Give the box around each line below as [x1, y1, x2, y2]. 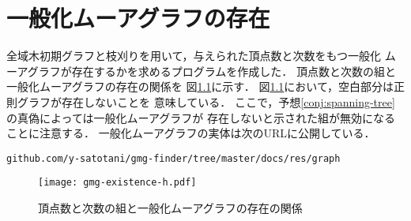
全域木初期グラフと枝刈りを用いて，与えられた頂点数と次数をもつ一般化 [6, 47, 382, 64]
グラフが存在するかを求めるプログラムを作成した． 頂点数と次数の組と [27, 62, 396, 79]
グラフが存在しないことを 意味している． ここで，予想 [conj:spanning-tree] [17, 93, 395, 110]
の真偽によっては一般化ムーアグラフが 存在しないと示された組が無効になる [6, 109, 395, 125]
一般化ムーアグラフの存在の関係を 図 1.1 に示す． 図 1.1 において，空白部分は [6, 78, 394, 95]
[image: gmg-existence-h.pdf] [38, 177, 197, 189]
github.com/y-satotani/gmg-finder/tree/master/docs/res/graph [6, 152, 341, 164]
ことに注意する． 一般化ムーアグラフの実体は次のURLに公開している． [6, 125, 375, 141]
